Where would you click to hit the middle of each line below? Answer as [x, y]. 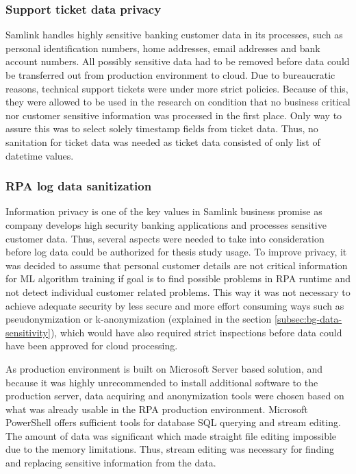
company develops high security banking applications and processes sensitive [166, 224]
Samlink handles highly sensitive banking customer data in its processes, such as [174, 35]
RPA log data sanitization [79, 186]
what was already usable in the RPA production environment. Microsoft [157, 409]
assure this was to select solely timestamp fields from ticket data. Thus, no [162, 128]
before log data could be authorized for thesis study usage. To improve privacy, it [176, 252]
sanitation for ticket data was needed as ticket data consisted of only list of [163, 141]
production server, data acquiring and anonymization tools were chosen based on [175, 396]
